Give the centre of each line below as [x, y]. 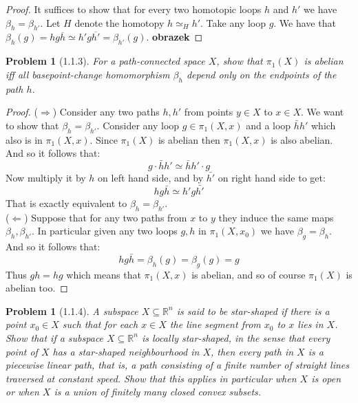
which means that [104, 274]
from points [209, 112]
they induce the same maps [276, 217]
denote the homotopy [119, 22]
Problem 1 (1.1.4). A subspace [72, 311]
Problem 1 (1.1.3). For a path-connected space [105, 61]
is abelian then [189, 139]
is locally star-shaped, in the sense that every [236, 337]
